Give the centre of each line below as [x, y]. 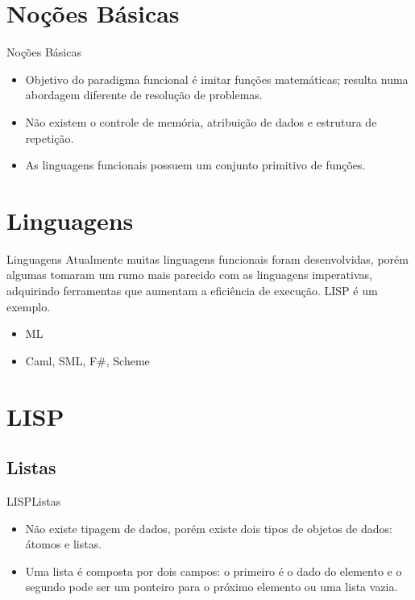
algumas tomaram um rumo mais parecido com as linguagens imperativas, [189, 275]
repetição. [50, 137]
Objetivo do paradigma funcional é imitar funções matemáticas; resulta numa [217, 79]
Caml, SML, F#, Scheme [87, 360]
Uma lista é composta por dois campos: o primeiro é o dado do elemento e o [214, 571]
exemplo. [29, 306]
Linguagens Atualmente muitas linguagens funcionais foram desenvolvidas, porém [207, 258]
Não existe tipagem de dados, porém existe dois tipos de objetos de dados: [209, 528]
